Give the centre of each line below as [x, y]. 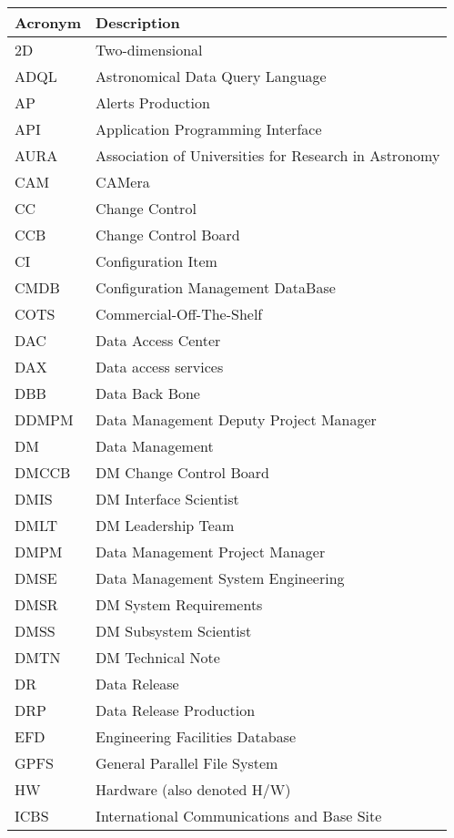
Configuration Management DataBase [216, 287]
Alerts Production [153, 102]
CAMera [123, 182]
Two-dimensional [149, 50]
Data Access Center [158, 340]
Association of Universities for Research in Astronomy [268, 155]
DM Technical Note [158, 657]
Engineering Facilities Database [196, 736]
